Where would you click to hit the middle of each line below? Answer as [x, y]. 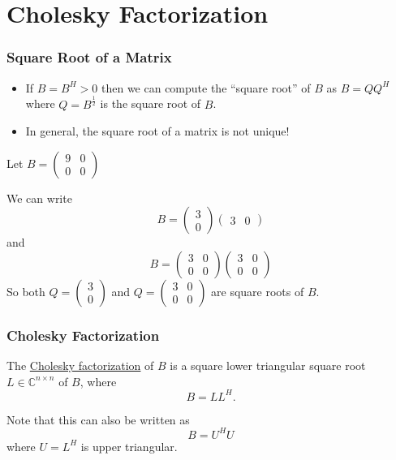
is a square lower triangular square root [268, 365]
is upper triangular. [129, 446]
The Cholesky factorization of [80, 365]
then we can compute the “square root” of [206, 87]
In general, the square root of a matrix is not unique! [157, 131]
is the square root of [151, 103]
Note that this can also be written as [98, 419]
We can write [39, 198]
